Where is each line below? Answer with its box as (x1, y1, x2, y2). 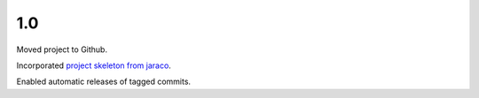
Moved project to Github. (16, 44, 108, 55)
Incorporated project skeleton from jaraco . (16, 60, 172, 71)
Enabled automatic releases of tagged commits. (16, 76, 191, 87)
